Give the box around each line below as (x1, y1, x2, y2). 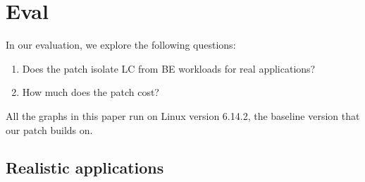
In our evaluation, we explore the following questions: (6, 37, 236, 52)
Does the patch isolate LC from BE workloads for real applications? (22, 61, 316, 75)
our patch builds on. (6, 122, 93, 137)
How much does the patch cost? (22, 85, 159, 99)
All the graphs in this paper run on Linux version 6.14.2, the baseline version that (6, 108, 360, 123)
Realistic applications (6, 157, 164, 178)
